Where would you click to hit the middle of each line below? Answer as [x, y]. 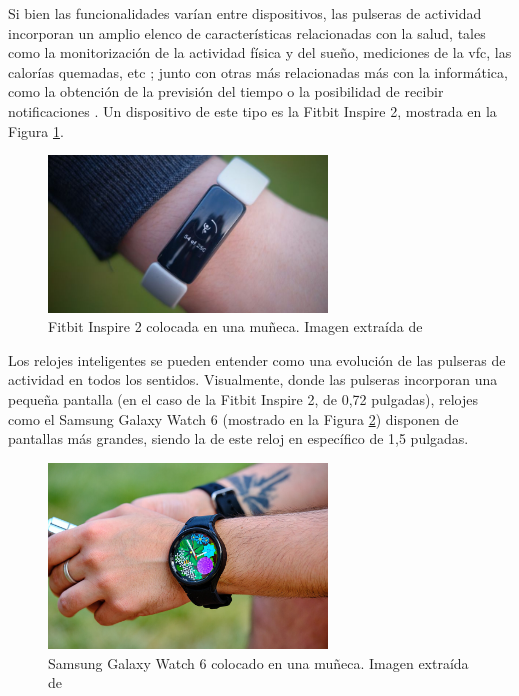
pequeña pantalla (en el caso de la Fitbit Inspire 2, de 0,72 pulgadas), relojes [243, 398]
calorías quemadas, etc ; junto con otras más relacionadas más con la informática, [258, 71]
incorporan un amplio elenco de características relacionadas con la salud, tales [247, 32]
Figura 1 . [36, 130]
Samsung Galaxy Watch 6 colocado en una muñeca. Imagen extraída [258, 662]
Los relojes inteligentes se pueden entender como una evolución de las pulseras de [257, 359]
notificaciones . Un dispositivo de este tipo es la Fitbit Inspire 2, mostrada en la [252, 110]
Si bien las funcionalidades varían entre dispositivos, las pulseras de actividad [245, 13]
